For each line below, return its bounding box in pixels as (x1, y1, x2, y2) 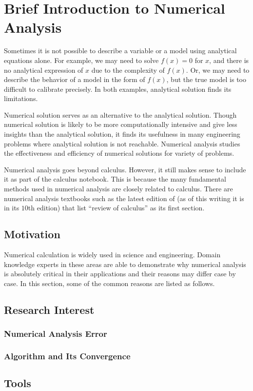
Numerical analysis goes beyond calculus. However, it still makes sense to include (4, 164, 246, 174)
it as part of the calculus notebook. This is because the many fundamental (4, 174, 226, 184)
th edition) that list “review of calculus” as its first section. (28, 203, 205, 213)
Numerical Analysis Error (4, 328, 107, 340)
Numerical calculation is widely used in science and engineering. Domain (4, 249, 221, 260)
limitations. (4, 93, 38, 103)
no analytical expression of (4, 64, 83, 75)
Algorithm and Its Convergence (4, 350, 131, 362)
